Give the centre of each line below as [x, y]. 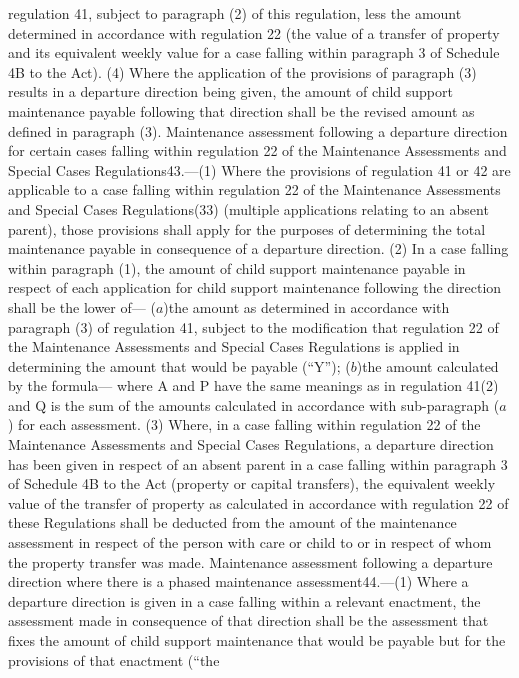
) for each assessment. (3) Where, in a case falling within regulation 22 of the [244, 424]
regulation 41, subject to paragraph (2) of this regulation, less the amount [235, 13]
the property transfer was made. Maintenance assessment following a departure [250, 561]
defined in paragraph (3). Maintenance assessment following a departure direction [258, 130]
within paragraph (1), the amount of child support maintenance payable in [237, 267]
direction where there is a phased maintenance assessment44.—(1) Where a [238, 581]
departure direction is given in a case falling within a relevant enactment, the [244, 600]
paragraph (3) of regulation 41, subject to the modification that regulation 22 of [253, 326]
